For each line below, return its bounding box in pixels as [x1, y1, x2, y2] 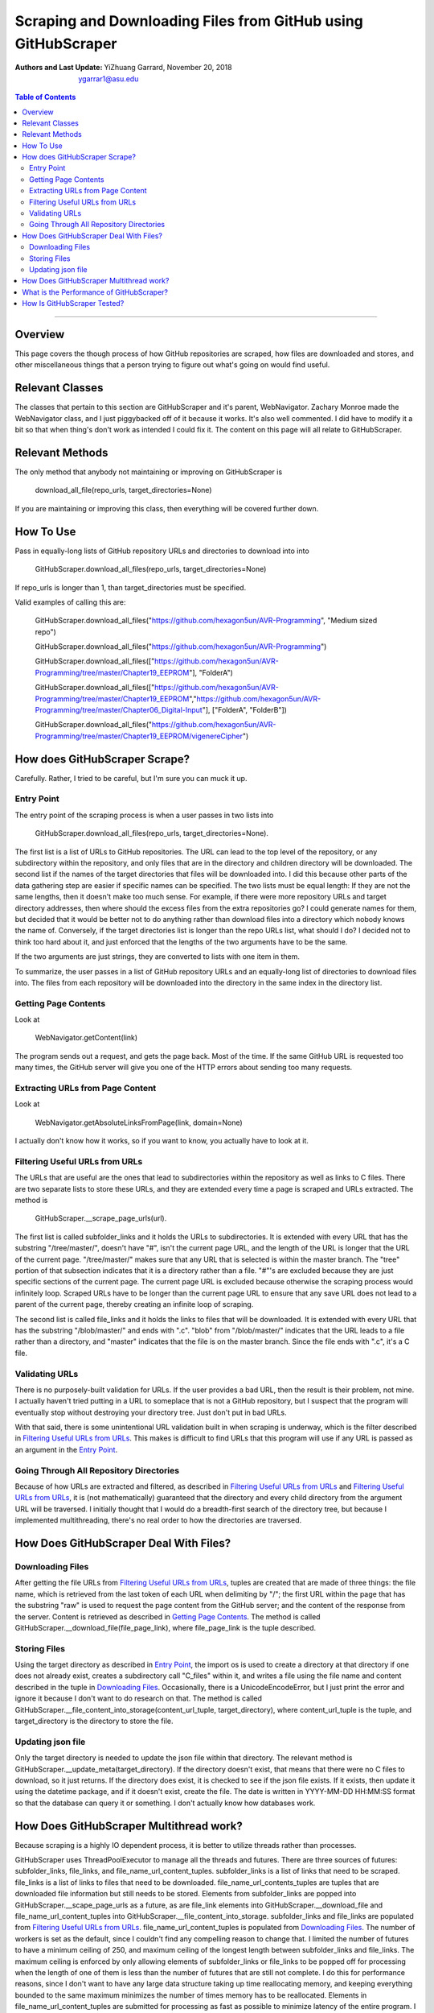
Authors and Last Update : [14, 63, 103, 72]
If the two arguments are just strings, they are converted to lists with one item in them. [14, 952, 301, 961]
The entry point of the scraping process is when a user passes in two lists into [14, 810, 274, 820]
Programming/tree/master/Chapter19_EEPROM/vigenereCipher [35, 731, 243, 741]
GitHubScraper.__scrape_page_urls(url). [35, 1213, 167, 1223]
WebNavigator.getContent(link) [35, 1033, 138, 1043]
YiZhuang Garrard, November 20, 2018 [104, 63, 232, 72]
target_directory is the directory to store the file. [14, 1716, 174, 1726]
